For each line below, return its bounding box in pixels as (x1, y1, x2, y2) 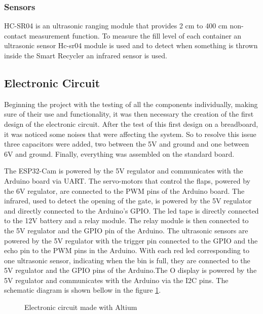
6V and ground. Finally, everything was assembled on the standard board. (4, 148, 235, 159)
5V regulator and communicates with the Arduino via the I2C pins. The (4, 274, 229, 285)
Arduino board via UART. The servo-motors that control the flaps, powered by (4, 175, 251, 186)
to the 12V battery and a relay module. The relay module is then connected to (4, 215, 249, 226)
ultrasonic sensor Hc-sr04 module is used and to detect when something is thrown (4, 40, 258, 51)
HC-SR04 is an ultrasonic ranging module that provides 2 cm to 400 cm (4, 20, 228, 31)
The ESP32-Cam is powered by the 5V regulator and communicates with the (4, 165, 243, 176)
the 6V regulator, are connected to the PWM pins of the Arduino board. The (4, 185, 245, 196)
